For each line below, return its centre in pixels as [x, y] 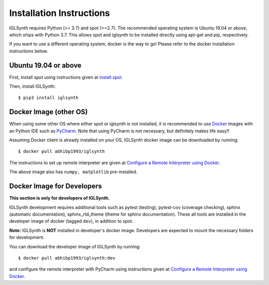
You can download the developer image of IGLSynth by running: [75, 247]
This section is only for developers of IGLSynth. [60, 198]
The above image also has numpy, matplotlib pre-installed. [73, 172]
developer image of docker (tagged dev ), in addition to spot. [71, 221]
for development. [27, 238]
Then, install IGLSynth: [32, 86]
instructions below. [29, 51]
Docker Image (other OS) [49, 112]
